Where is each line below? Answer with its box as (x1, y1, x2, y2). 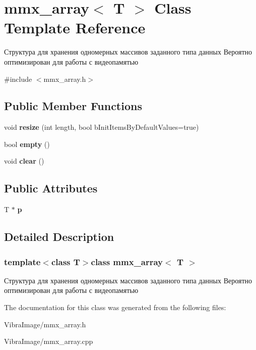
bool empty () (4, 138, 50, 149)
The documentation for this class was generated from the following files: (4, 302, 226, 313)
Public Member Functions (4, 98, 142, 114)
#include (4, 73, 32, 84)
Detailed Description (4, 229, 114, 244)
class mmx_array (91, 255, 163, 268)
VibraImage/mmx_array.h (4, 319, 86, 329)
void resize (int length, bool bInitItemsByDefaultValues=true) (4, 122, 199, 132)
